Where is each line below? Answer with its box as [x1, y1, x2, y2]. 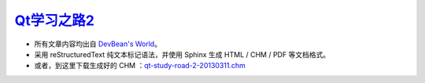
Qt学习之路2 [14, 12, 94, 29]
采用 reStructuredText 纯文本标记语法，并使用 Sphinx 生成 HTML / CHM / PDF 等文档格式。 [34, 49, 331, 59]
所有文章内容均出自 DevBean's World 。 [34, 39, 161, 49]
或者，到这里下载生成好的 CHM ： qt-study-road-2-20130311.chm [34, 61, 246, 70]
